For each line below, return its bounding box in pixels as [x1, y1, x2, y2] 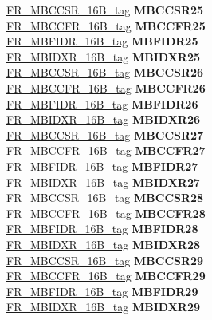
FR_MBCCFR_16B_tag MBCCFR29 [6, 267, 206, 284]
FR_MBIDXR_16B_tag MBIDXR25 [6, 48, 200, 65]
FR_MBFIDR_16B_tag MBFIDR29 [6, 282, 198, 299]
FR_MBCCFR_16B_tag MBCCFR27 [6, 142, 206, 159]
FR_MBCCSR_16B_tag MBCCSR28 [6, 189, 204, 206]
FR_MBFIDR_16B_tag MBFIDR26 [6, 95, 198, 112]
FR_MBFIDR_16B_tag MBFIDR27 [6, 157, 198, 174]
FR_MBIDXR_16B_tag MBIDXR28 [6, 235, 200, 252]
